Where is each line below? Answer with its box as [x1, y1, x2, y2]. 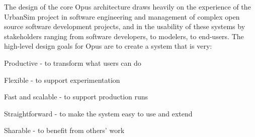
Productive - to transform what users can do [4, 57, 141, 68]
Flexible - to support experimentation [4, 74, 120, 85]
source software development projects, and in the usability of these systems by [4, 21, 245, 32]
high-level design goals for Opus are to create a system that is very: [4, 41, 212, 51]
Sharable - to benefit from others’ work [4, 125, 125, 135]
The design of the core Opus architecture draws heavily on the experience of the [4, 2, 251, 12]
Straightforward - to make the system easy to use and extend [4, 108, 193, 118]
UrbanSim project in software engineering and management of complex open [4, 11, 240, 22]
